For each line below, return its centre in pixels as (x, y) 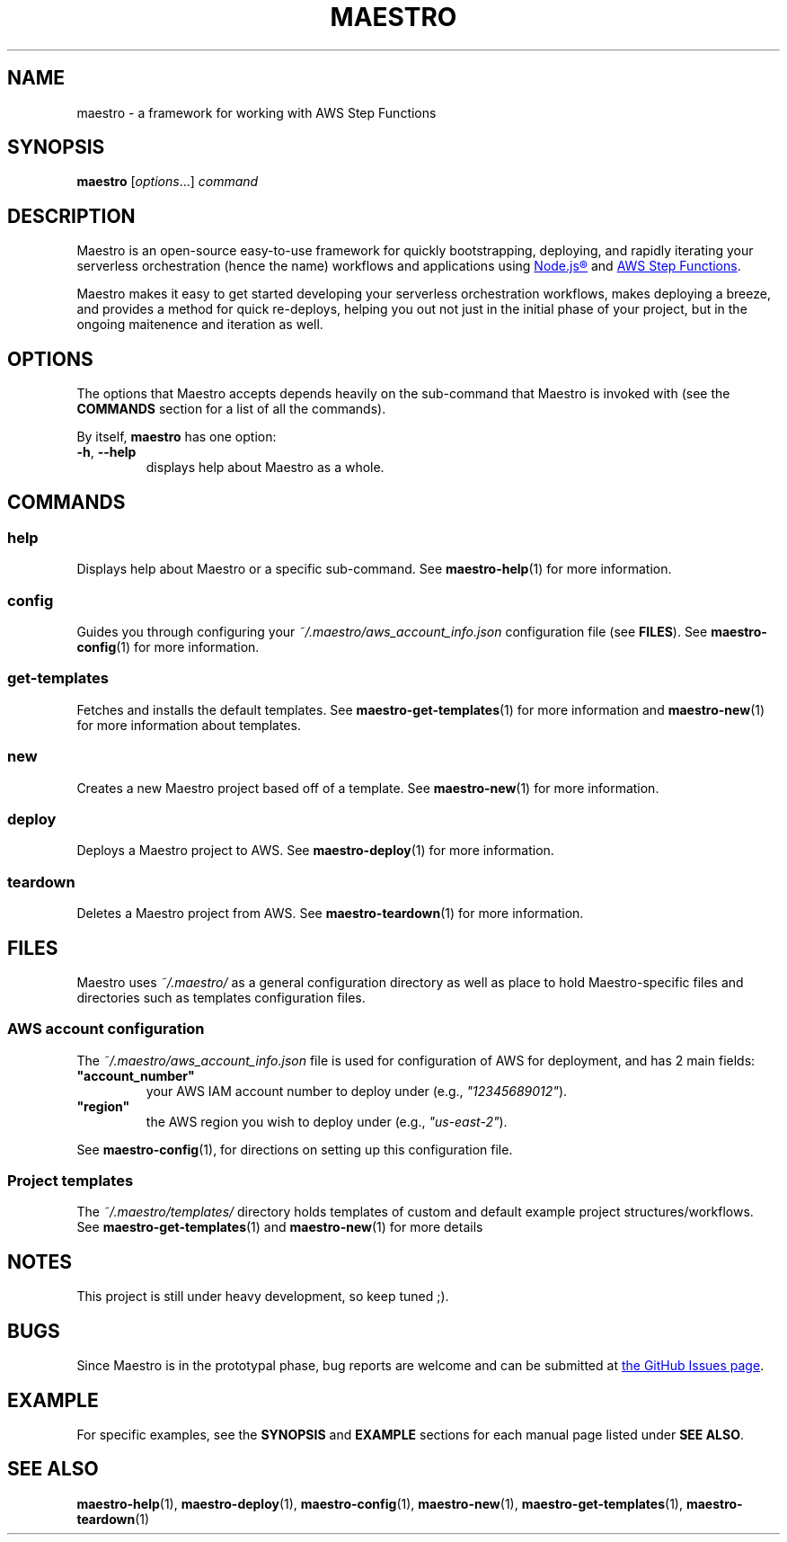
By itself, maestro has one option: (177, 437)
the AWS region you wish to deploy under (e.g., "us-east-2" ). (327, 1121)
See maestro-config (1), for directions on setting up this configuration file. (295, 1149)
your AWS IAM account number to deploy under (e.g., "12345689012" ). (357, 1091)
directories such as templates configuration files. (221, 997)
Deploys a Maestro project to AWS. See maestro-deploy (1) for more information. (315, 851)
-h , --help (106, 452)
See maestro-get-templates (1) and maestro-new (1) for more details (280, 1227)
